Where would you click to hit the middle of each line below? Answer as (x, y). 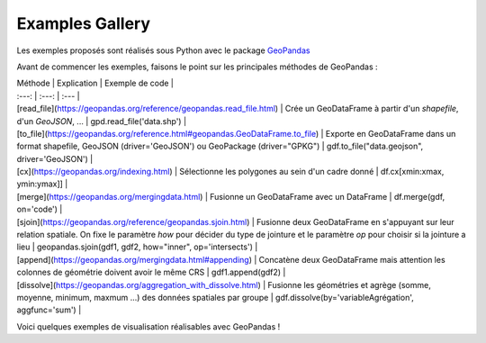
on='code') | (40, 209)
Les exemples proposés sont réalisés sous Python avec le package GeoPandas (163, 50)
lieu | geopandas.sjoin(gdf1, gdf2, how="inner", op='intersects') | (137, 247)
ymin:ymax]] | (42, 184)
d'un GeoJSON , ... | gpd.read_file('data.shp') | (102, 121)
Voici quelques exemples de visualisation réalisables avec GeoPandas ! (148, 326)
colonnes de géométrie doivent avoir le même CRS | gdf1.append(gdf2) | (151, 272)
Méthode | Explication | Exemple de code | (95, 83)
